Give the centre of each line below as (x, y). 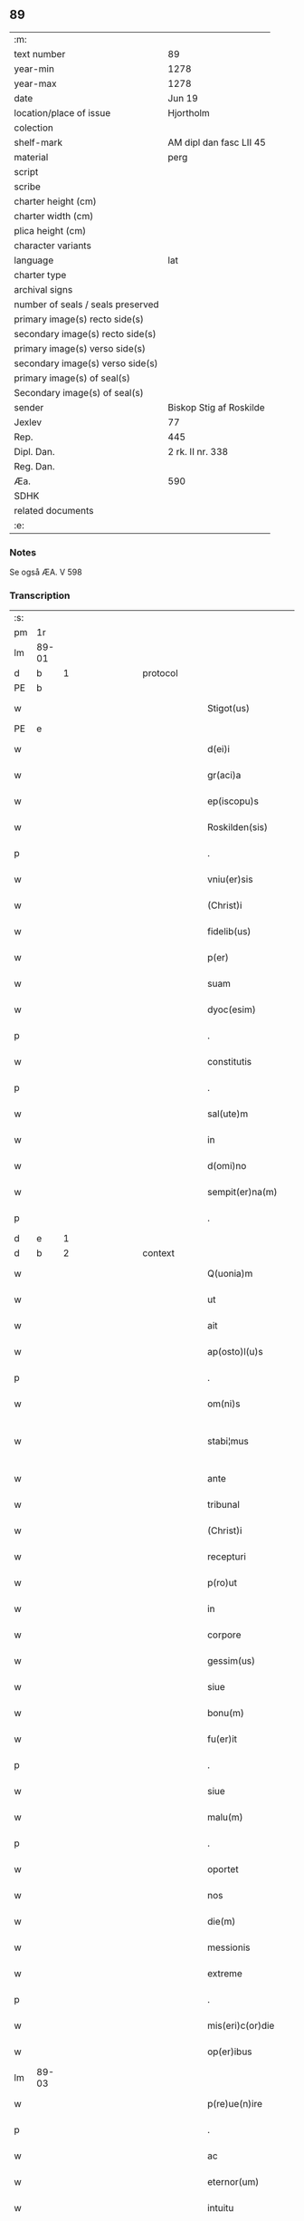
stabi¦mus (228, 1442)
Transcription (40, 595)
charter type (40, 275)
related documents (54, 510)
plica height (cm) (50, 230)
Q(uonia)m (230, 1274)
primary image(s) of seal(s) (72, 378)
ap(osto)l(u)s (235, 1352)
